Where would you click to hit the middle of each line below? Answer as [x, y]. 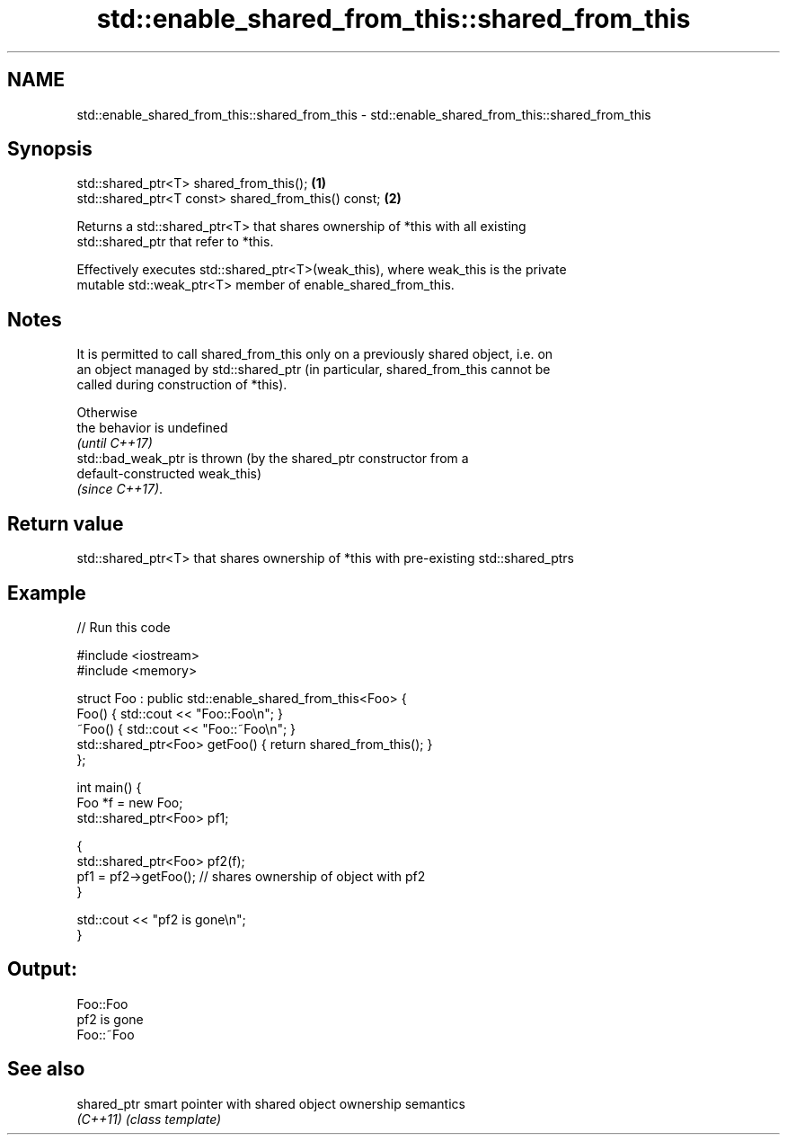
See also [46, 1069]
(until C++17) [115, 443]
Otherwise [107, 413]
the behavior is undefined [152, 428]
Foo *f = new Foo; [130, 802]
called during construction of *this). [182, 385]
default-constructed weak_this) [169, 474]
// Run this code [124, 627]
